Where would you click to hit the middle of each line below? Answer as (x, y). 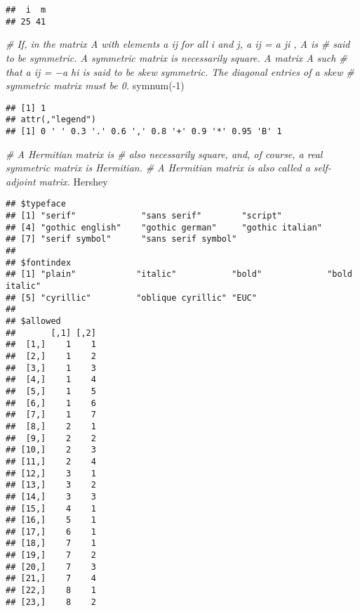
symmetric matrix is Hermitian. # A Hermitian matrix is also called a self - (168, 168)
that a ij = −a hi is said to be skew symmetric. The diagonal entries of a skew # (180, 71)
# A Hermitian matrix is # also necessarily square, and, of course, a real (164, 154)
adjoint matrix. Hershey (57, 181)
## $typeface (36, 204)
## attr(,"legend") (51, 120)
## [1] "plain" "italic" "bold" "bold (179, 274)
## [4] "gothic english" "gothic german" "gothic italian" (164, 227)
